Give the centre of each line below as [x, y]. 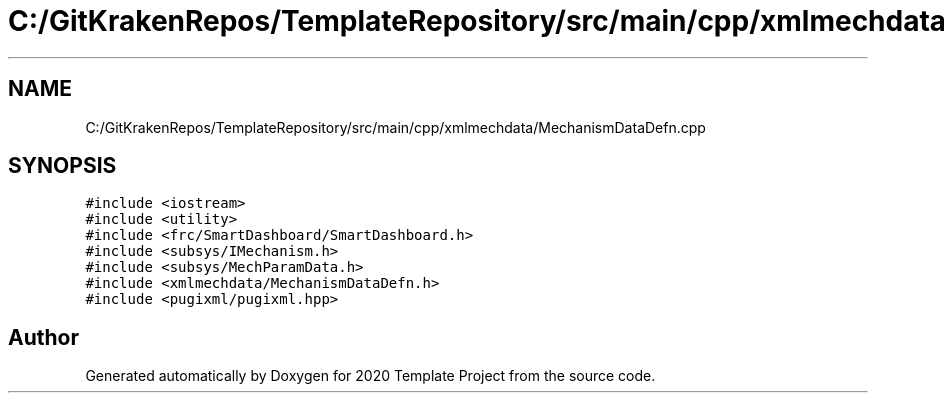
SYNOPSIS [62, 166]
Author [43, 337]
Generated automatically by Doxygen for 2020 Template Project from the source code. [370, 376]
